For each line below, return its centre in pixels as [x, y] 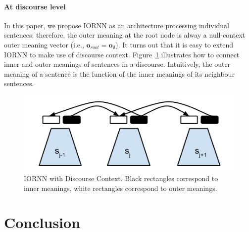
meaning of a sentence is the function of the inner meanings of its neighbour [119, 73]
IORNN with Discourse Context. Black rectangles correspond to [121, 178]
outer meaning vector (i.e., [44, 44]
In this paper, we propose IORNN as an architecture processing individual [117, 25]
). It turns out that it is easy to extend [174, 44]
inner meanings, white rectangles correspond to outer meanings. [121, 188]
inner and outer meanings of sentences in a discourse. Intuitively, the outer [117, 64]
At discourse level [35, 6]
